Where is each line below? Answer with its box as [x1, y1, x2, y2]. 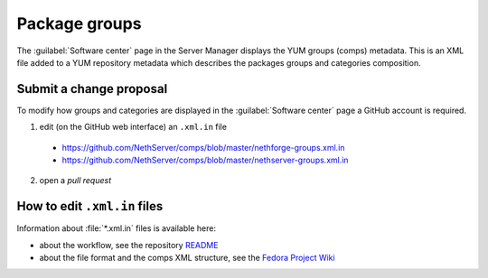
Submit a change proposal [16, 81, 168, 97]
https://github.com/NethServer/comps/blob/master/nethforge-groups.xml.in [61, 142, 345, 153]
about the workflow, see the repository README [39, 239, 219, 250]
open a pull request [39, 175, 112, 186]
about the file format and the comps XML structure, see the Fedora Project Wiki [39, 253, 335, 264]
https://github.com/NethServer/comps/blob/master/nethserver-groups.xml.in [61, 154, 349, 166]
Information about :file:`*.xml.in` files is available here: [16, 223, 217, 234]
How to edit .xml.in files [16, 199, 164, 214]
